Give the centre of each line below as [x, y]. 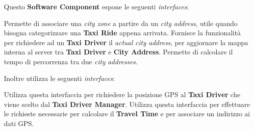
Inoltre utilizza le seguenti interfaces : [59, 78]
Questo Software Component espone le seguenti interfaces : [96, 6]
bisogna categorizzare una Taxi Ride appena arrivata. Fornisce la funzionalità [122, 33]
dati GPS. [19, 123]
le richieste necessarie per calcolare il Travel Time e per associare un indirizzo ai [127, 114]
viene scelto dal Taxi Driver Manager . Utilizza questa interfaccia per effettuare [127, 104]
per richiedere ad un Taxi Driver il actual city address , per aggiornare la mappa [126, 42]
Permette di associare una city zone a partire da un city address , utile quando [121, 23]
